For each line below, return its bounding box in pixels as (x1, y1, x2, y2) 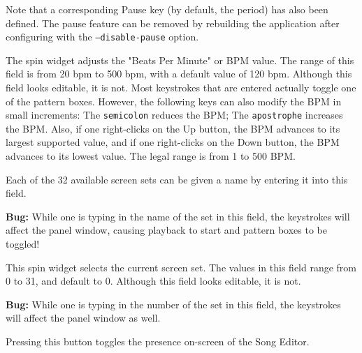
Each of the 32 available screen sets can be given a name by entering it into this (6, 172, 348, 186)
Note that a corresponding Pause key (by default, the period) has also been (6, 2, 328, 16)
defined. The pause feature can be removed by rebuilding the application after (6, 15, 340, 30)
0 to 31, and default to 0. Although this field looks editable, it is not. (6, 273, 301, 288)
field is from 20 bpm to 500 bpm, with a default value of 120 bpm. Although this (6, 66, 352, 81)
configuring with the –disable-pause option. (6, 29, 199, 44)
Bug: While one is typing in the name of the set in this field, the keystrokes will (6, 209, 350, 223)
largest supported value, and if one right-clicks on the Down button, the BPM (6, 135, 340, 149)
